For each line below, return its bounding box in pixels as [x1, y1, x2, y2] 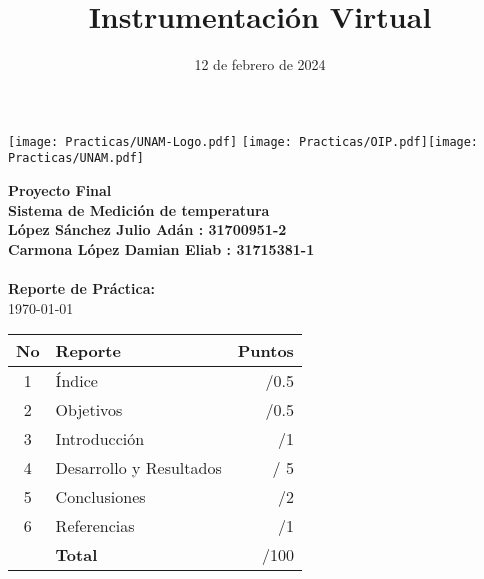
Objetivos [55, 398, 123, 422]
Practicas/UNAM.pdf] [8, 151, 145, 166]
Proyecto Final [8, 180, 112, 201]
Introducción [55, 427, 145, 451]
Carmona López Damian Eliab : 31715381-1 [8, 238, 315, 259]
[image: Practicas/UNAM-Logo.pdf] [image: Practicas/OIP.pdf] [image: [8, 134, 479, 149]
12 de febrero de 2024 [194, 54, 326, 75]
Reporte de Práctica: [8, 278, 156, 298]
